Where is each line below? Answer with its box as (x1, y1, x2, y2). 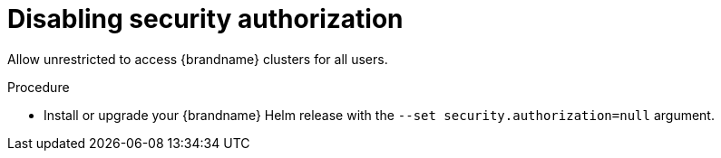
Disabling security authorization (7, 4, 404, 34)
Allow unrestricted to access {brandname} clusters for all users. (7, 51, 388, 67)
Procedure (7, 79, 70, 95)
